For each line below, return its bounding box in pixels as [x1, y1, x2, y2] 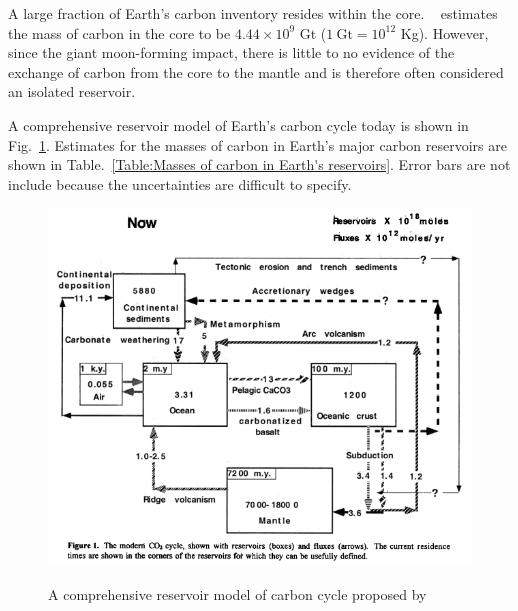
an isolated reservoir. [8, 81, 136, 102]
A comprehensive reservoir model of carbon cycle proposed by [48, 583, 427, 604]
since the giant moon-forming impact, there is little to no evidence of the [8, 42, 455, 63]
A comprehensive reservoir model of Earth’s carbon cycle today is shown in [8, 114, 469, 135]
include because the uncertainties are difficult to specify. [8, 173, 352, 194]
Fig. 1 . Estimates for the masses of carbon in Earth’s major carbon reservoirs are [8, 134, 507, 155]
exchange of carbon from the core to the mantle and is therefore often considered [8, 61, 504, 82]
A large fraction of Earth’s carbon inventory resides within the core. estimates [8, 3, 498, 23]
